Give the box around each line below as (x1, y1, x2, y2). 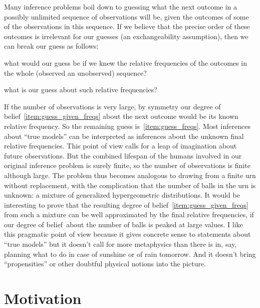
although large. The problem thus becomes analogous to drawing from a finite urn (4, 170, 256, 180)
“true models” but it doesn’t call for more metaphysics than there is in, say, (4, 239, 237, 249)
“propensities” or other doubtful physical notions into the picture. (4, 258, 206, 269)
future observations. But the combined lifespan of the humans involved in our (4, 150, 242, 161)
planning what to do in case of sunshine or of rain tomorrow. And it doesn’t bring (4, 248, 256, 259)
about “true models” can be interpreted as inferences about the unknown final (4, 130, 244, 141)
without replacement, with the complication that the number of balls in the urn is (4, 180, 256, 190)
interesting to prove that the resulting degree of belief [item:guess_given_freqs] (4, 199, 248, 210)
